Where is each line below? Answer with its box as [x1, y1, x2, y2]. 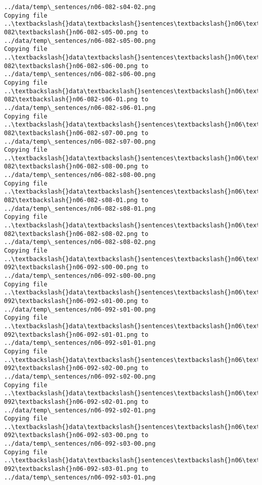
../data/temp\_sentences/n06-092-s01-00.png [4, 306, 156, 313]
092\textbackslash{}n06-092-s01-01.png [4, 331, 138, 338]
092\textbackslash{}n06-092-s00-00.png [4, 264, 138, 271]
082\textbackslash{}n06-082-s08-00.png [4, 163, 138, 170]
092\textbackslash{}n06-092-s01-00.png [4, 297, 138, 305]
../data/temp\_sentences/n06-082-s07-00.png [4, 138, 156, 145]
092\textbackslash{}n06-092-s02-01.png [4, 398, 138, 405]
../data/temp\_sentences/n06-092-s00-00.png [4, 272, 156, 279]
